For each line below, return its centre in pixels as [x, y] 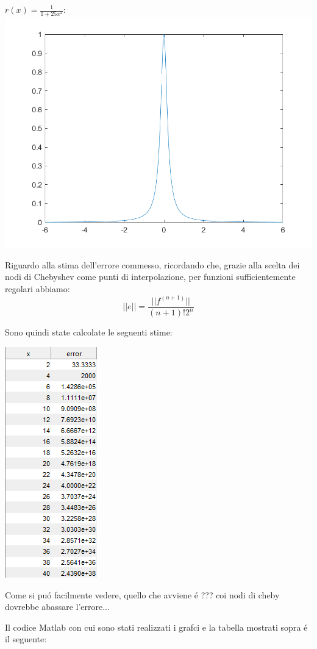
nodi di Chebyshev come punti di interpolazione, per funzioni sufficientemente [150, 277]
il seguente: [26, 639]
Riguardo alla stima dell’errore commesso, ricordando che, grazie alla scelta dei [152, 264]
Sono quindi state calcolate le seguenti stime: [89, 332]
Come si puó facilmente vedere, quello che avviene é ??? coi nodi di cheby [142, 594]
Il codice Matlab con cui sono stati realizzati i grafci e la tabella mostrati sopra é [156, 627]
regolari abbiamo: [37, 288]
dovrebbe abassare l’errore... [57, 607]
